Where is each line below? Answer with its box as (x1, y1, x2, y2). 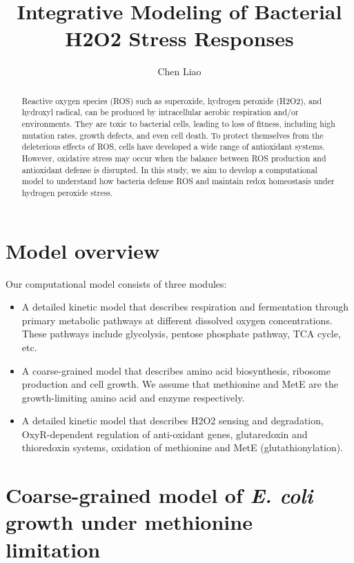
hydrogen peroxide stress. (21, 186, 113, 198)
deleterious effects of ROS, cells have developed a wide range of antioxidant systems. (21, 141, 325, 152)
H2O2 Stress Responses (65, 24, 294, 52)
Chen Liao (157, 64, 201, 79)
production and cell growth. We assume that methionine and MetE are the (21, 377, 339, 391)
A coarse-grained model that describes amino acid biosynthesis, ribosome (21, 363, 331, 377)
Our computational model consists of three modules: (6, 276, 227, 290)
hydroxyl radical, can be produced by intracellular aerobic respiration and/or (21, 106, 299, 118)
